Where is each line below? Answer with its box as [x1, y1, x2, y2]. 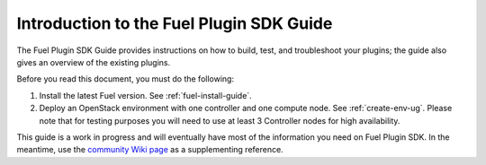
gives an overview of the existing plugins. [16, 56, 171, 67]
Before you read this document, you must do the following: [16, 74, 234, 84]
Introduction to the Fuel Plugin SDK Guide [16, 13, 333, 33]
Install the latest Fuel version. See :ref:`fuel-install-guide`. [39, 90, 252, 100]
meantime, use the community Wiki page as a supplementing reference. [16, 144, 283, 155]
